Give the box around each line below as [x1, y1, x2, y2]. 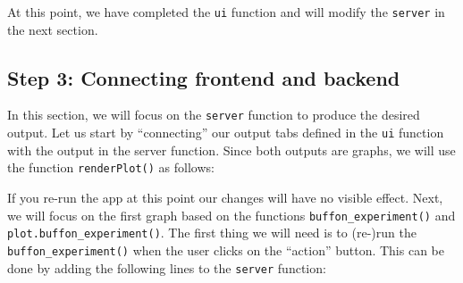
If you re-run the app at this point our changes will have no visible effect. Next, [7, 188, 443, 207]
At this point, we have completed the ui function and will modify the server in [7, 3, 445, 21]
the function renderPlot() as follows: [7, 158, 215, 177]
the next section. [7, 20, 98, 38]
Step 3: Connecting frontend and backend [7, 63, 400, 91]
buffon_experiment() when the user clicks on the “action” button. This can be [7, 240, 444, 259]
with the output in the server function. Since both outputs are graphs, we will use [7, 140, 456, 159]
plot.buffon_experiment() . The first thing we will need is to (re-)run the [7, 223, 417, 242]
